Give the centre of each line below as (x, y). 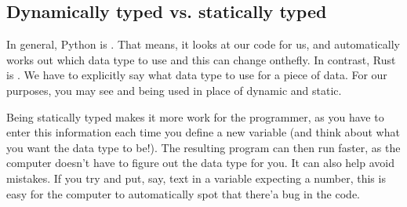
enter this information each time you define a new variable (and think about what (203, 132)
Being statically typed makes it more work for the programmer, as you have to (195, 116)
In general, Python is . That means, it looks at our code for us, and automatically (203, 44)
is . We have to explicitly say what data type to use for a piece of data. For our (197, 75)
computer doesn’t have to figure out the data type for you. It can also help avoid (200, 163)
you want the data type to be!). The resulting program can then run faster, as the (203, 147)
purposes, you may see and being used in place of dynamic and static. (174, 90)
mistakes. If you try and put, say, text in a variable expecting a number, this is (196, 178)
